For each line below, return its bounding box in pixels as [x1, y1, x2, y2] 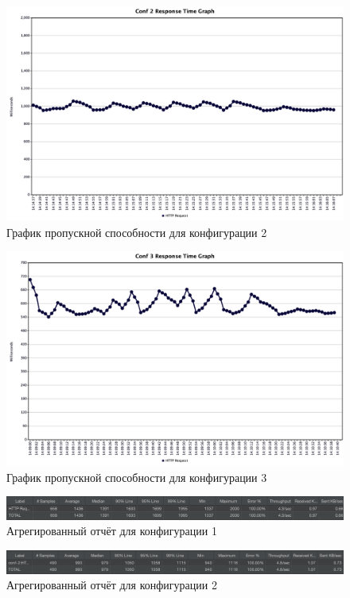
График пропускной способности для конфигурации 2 [6, 223, 267, 240]
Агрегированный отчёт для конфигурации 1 [6, 522, 217, 539]
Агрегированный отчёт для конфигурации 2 [6, 577, 217, 593]
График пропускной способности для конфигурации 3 [6, 468, 267, 485]
